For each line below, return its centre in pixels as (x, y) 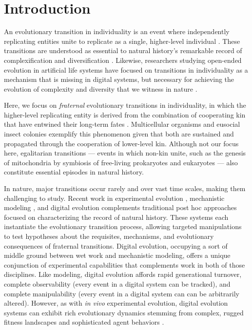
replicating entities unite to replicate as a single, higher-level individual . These (122, 41)
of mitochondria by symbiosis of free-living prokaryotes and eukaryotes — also (121, 162)
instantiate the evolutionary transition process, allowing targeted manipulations (123, 226)
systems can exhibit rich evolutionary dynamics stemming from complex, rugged (124, 312)
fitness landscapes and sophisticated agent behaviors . (84, 322)
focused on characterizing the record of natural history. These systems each (116, 217)
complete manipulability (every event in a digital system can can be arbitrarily (122, 293)
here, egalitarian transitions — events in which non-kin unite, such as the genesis (125, 153)
